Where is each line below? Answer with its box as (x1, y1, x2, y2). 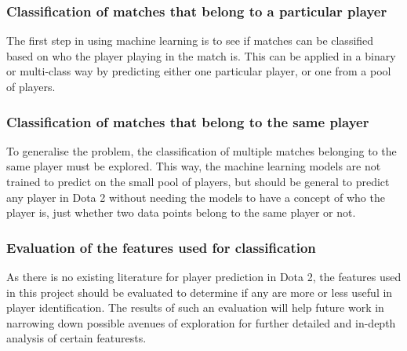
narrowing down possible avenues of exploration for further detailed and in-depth (6, 314, 396, 331)
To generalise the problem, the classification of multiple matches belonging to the (6, 142, 397, 159)
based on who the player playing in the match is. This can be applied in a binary (6, 47, 396, 64)
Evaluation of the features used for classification (6, 237, 316, 257)
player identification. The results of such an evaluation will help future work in (6, 299, 384, 316)
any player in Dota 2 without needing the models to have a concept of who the (6, 188, 385, 205)
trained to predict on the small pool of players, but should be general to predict (6, 174, 390, 189)
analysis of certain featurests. (6, 330, 147, 346)
